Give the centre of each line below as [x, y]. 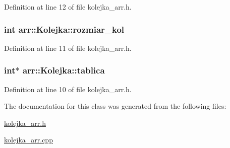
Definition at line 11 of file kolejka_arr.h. [68, 48]
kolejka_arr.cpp [28, 140]
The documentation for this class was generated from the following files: [115, 106]
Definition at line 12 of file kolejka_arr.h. [68, 7]
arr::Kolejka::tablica [64, 70]
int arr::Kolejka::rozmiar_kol [64, 29]
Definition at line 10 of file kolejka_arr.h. [68, 89]
